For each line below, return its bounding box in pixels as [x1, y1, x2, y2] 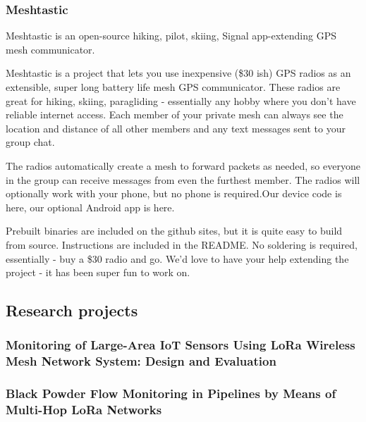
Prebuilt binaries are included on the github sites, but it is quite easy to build [6, 223, 343, 238]
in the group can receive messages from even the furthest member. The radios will [6, 172, 360, 187]
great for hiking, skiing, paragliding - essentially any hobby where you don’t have [6, 93, 356, 108]
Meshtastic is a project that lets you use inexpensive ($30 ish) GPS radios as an [6, 66, 351, 80]
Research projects [6, 299, 138, 321]
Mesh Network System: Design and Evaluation [6, 352, 276, 370]
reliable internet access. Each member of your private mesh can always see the [6, 107, 343, 122]
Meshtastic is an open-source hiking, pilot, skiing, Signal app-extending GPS [6, 28, 336, 43]
